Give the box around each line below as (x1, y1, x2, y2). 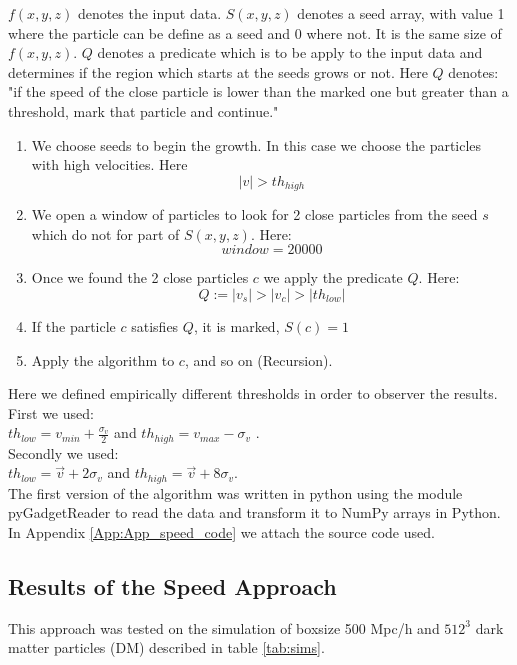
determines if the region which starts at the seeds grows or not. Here (8, 61, 428, 82)
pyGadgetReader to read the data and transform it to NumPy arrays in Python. (8, 502, 501, 523)
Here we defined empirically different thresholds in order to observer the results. (8, 383, 498, 404)
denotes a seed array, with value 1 (297, 3, 505, 23)
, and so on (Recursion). (184, 349, 333, 370)
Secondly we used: (8, 442, 119, 463)
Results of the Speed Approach (8, 571, 337, 602)
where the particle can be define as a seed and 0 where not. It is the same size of (8, 22, 502, 43)
